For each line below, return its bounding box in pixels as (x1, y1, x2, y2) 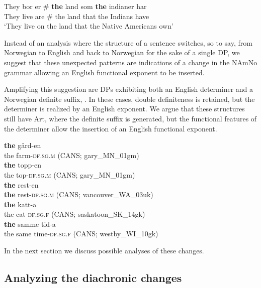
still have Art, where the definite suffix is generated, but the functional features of (4, 113, 257, 123)
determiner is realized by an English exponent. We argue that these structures (4, 103, 245, 114)
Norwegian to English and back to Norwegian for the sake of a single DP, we (4, 47, 240, 58)
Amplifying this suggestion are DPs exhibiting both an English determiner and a (4, 84, 253, 94)
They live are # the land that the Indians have (4, 11, 149, 21)
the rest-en (4, 179, 39, 190)
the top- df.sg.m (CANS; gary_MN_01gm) (4, 169, 135, 180)
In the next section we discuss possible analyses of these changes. (4, 245, 204, 256)
